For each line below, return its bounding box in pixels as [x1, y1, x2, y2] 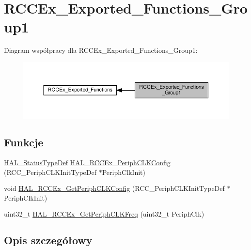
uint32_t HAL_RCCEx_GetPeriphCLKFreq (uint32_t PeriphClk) [4, 209, 204, 219]
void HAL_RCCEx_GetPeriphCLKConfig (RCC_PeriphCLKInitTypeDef [4, 183, 225, 193]
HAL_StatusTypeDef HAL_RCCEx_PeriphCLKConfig [4, 157, 171, 168]
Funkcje [4, 135, 44, 150]
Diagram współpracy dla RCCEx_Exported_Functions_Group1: [4, 45, 198, 55]
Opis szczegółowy [4, 233, 93, 248]
